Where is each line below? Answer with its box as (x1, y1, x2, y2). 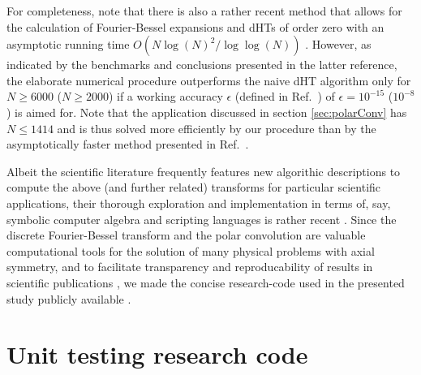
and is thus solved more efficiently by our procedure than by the (57, 119, 376, 136)
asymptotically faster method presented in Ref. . (6, 136, 249, 153)
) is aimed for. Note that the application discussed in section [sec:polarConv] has (6, 103, 407, 120)
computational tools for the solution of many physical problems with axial (6, 242, 375, 259)
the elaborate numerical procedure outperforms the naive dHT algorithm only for (6, 71, 411, 88)
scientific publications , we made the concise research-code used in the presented (6, 274, 405, 291)
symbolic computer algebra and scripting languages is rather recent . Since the (6, 210, 397, 227)
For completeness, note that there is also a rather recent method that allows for (6, 2, 402, 19)
